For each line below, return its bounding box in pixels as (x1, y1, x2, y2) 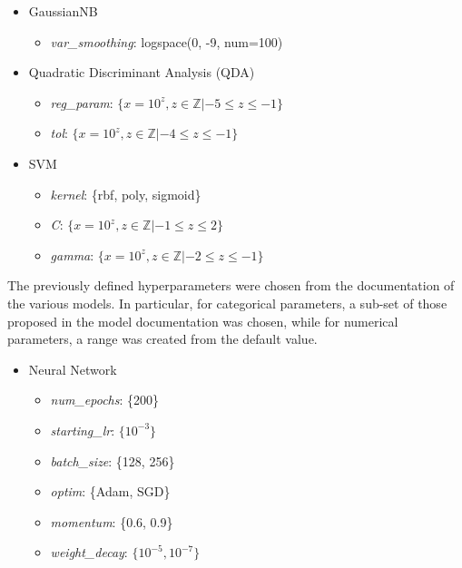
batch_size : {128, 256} (50, 451, 175, 470)
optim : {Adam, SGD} (50, 482, 171, 501)
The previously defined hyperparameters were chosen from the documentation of (7, 276, 455, 295)
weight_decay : (50, 543, 128, 562)
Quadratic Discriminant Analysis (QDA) (28, 63, 255, 82)
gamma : (50, 245, 94, 264)
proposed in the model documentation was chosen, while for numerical (7, 311, 398, 330)
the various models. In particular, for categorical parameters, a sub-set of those (7, 293, 447, 312)
